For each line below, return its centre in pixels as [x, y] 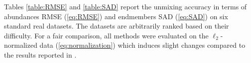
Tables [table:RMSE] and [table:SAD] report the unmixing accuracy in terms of [125, 6]
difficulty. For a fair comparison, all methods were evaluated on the [106, 35]
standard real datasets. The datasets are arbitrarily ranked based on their [117, 26]
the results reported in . [40, 54]
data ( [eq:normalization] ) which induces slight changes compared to [142, 45]
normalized [21, 45]
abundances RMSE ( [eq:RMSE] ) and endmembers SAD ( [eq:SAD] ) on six [116, 16]
